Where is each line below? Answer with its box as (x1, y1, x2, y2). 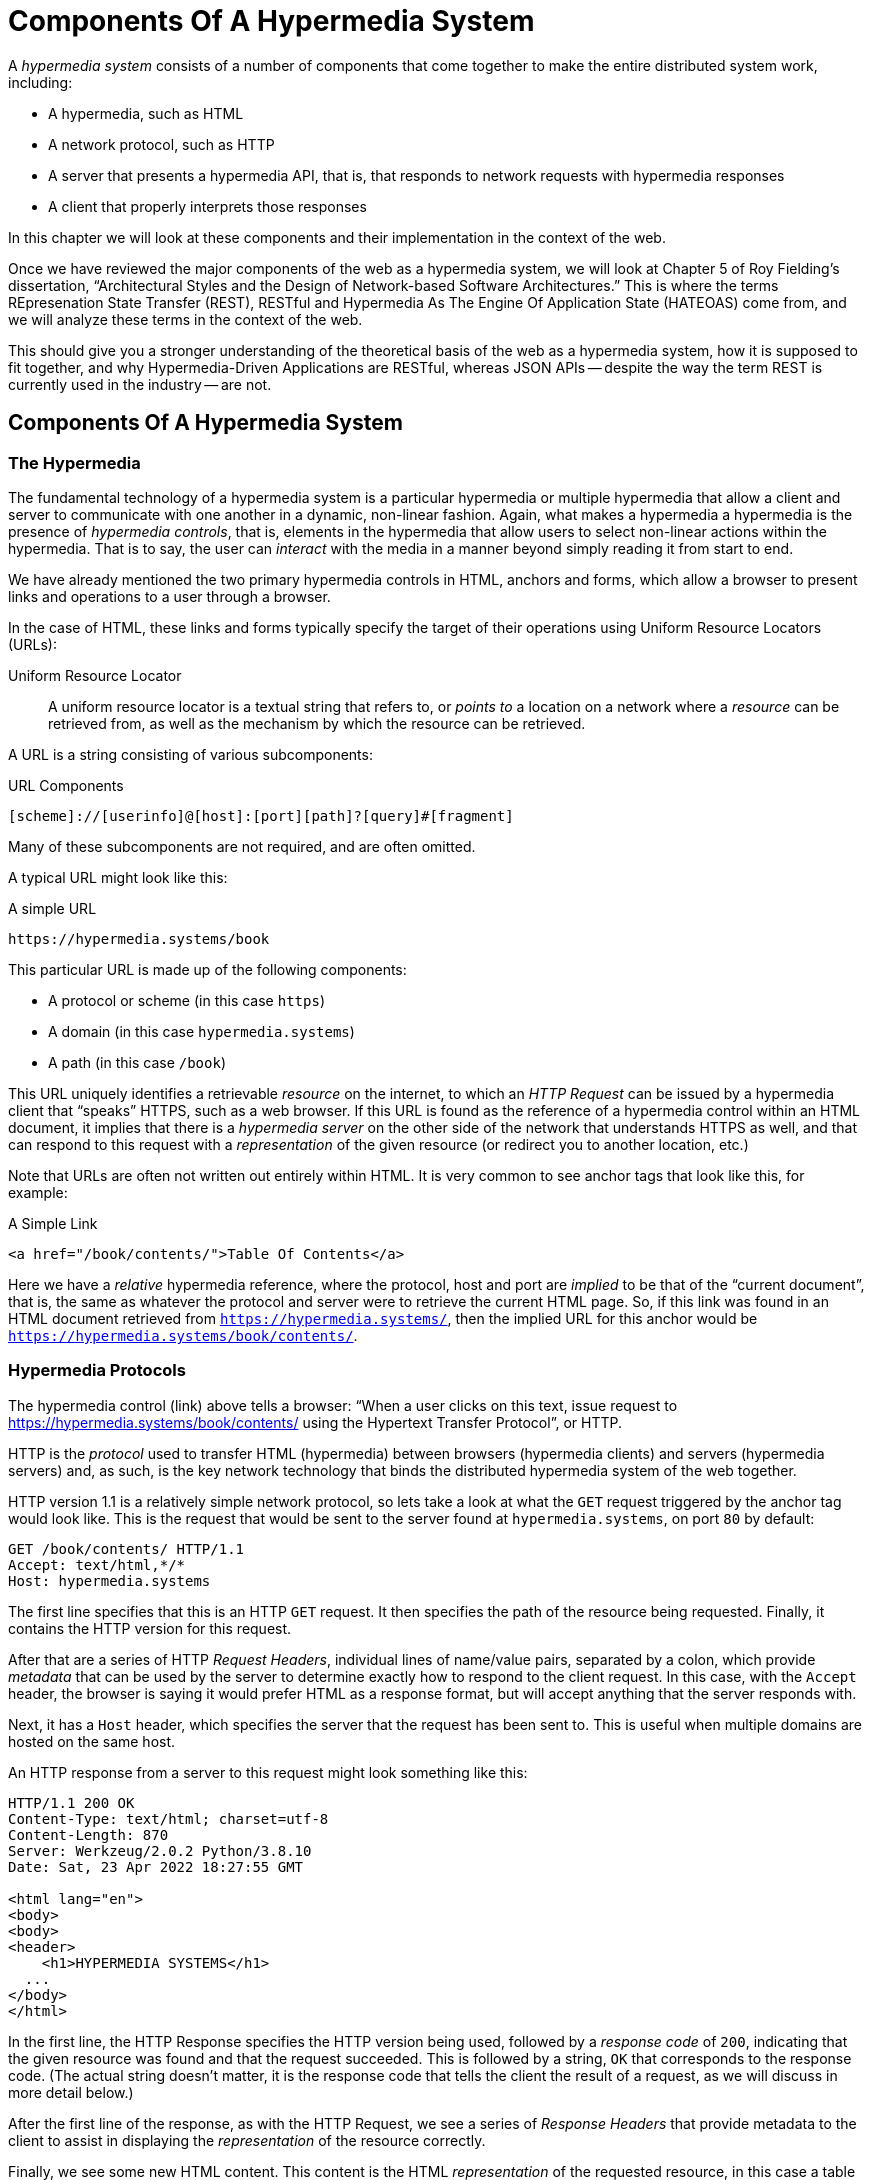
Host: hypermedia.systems (8, 1572, 211, 1589)
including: (8, 73, 73, 91)
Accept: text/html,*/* (8, 1556, 186, 1573)
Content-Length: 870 (8, 1826, 169, 1843)
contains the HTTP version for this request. (8, 1619, 292, 1637)
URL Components (8, 776, 124, 794)
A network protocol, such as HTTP (48, 135, 275, 153)
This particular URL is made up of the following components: (8, 960, 407, 978)
